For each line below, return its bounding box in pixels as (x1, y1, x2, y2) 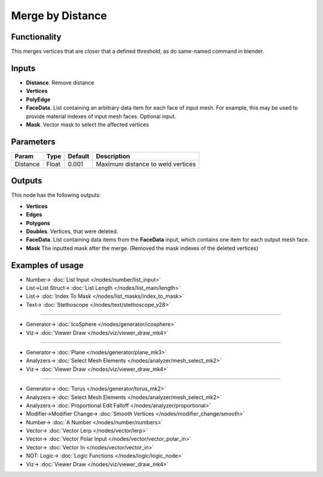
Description (96, 152, 130, 160)
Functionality (11, 32, 62, 42)
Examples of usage (11, 260, 84, 270)
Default (68, 152, 90, 160)
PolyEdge (26, 96, 51, 103)
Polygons (26, 219, 50, 227)
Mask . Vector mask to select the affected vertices (26, 120, 150, 128)
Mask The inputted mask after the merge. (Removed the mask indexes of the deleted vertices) (26, 244, 258, 252)
